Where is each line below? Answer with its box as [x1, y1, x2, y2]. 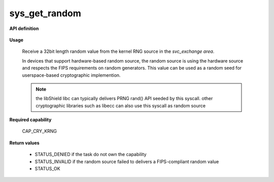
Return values [9, 140, 40, 146]
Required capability [9, 117, 52, 123]
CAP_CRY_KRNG [22, 128, 57, 134]
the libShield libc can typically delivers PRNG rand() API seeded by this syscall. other [36, 96, 213, 102]
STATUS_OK [35, 166, 60, 172]
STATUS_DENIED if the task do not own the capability [35, 151, 147, 158]
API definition [9, 25, 39, 32]
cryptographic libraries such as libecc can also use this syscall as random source [36, 102, 205, 109]
